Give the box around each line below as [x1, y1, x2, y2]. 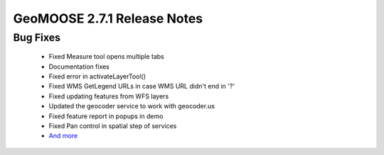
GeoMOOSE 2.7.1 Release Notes [13, 11, 203, 26]
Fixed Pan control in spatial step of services [48, 121, 177, 130]
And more [48, 132, 78, 140]
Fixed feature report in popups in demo [48, 112, 164, 120]
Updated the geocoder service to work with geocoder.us [48, 102, 215, 110]
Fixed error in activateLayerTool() [48, 71, 146, 81]
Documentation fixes [48, 62, 110, 71]
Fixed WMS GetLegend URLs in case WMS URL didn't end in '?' [48, 82, 235, 91]
